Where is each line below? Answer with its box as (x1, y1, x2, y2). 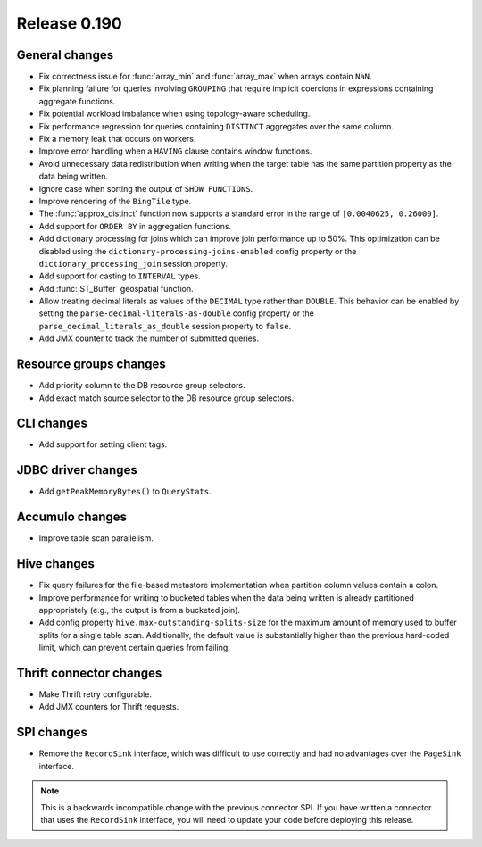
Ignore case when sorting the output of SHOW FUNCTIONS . (38, 183, 253, 194)
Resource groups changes (16, 357, 167, 372)
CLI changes (16, 416, 88, 431)
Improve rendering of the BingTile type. (38, 195, 192, 206)
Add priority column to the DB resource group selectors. (38, 380, 245, 391)
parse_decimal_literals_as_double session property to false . (38, 320, 292, 331)
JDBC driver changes (16, 462, 137, 477)
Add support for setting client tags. (38, 439, 168, 450)
